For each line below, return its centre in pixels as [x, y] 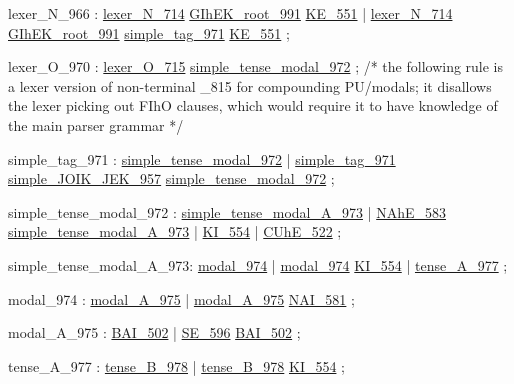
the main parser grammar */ [96, 124]
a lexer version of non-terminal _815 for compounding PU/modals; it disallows [250, 85]
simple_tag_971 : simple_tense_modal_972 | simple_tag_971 [202, 158]
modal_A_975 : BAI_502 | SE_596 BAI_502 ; [154, 332]
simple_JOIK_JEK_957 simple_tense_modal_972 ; [171, 178]
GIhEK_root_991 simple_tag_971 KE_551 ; [149, 32]
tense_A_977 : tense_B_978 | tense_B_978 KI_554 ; [176, 365]
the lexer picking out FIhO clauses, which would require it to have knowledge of [253, 105]
